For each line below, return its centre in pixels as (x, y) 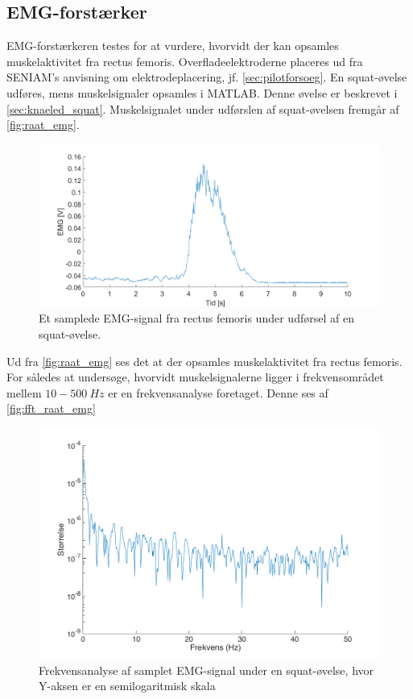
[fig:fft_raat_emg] (51, 408)
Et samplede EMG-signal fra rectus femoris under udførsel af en (196, 318)
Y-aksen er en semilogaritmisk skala (127, 686)
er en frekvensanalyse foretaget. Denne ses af (218, 392)
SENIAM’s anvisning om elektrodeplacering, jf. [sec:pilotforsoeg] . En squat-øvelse (207, 77)
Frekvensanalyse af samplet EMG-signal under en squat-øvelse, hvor (206, 670)
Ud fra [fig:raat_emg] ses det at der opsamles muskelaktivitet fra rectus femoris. (204, 361)
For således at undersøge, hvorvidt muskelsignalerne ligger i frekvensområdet (195, 377)
